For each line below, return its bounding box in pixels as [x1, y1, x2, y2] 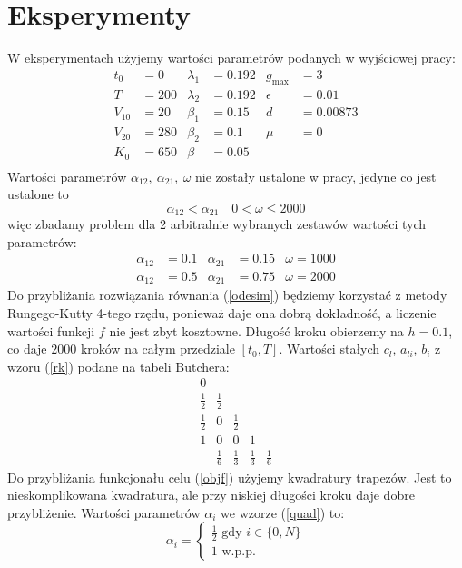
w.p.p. [221, 544, 256, 558]
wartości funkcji [7, 321, 95, 340]
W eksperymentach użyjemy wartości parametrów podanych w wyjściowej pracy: [7, 48, 456, 67]
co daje [7, 339, 47, 358]
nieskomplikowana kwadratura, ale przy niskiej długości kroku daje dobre [7, 485, 415, 504]
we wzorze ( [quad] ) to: [221, 503, 345, 522]
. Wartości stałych [279, 339, 380, 358]
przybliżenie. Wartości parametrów [7, 503, 201, 522]
